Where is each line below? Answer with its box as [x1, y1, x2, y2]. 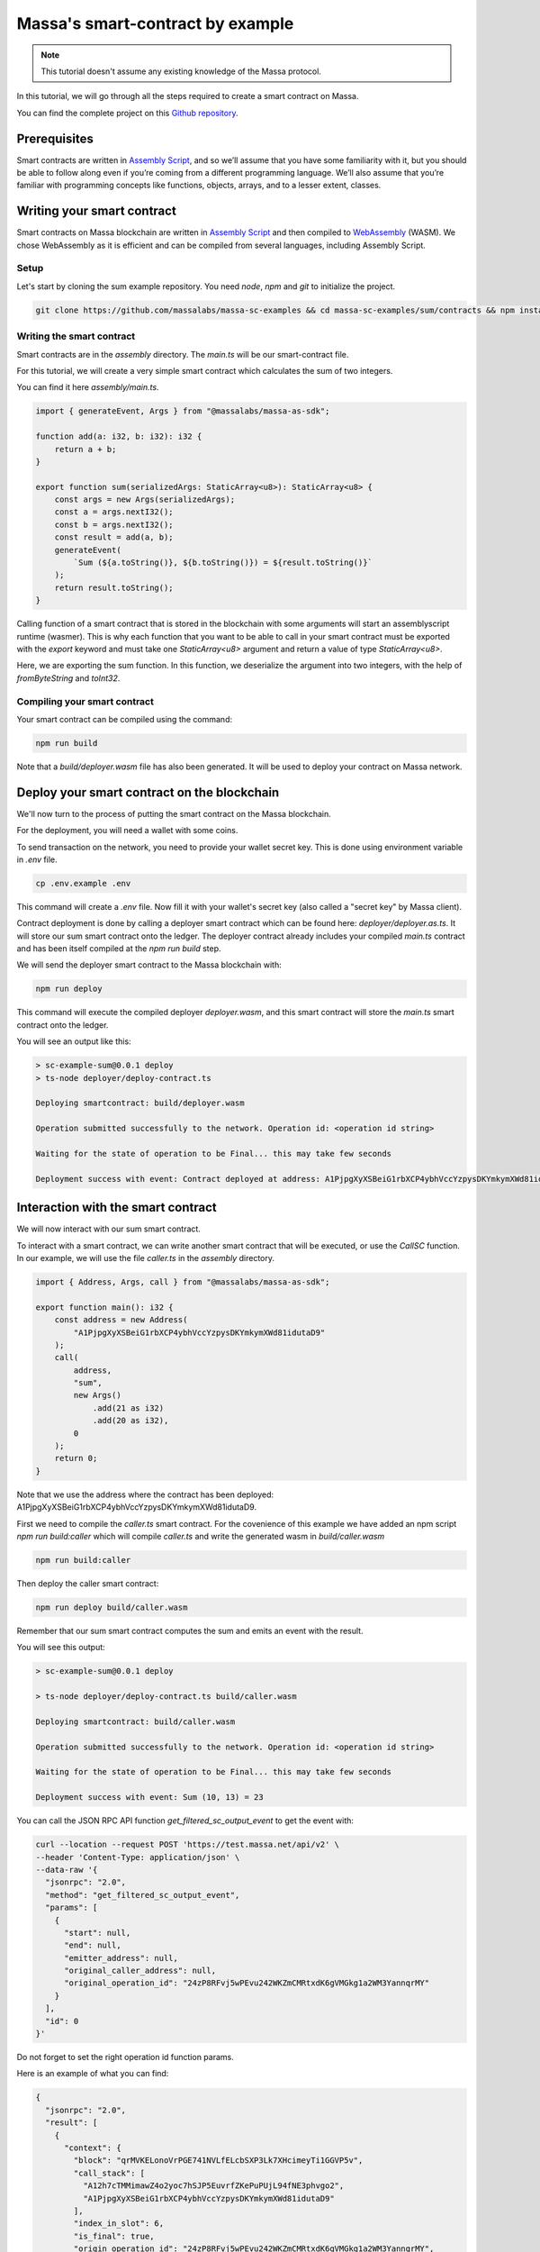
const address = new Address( [54, 1315, 188, 1325]
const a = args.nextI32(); [54, 507, 175, 517]
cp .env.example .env [35, 878, 131, 888]
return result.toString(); [54, 582, 175, 593]
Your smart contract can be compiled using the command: [16, 713, 233, 724]
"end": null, [64, 1940, 121, 1950]
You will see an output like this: [16, 1036, 131, 1047]
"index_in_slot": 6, [73, 2219, 165, 2229]
